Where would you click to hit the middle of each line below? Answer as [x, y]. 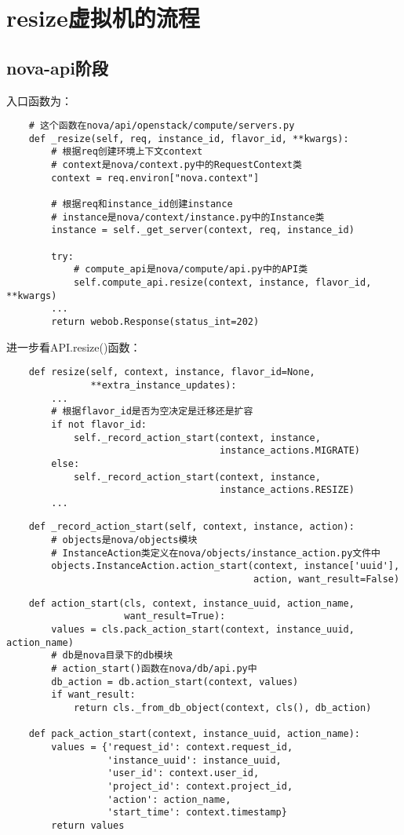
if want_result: [93, 695]
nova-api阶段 [57, 67]
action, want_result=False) [327, 580]
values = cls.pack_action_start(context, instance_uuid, [203, 630]
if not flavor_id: [99, 424]
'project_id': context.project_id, [200, 786]
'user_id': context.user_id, [183, 773]
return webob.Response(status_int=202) [155, 322]
